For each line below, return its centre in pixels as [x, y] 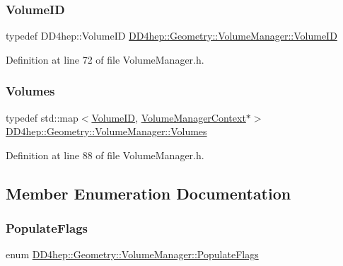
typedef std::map [42, 117]
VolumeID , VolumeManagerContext [169, 117]
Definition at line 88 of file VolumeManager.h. [105, 155]
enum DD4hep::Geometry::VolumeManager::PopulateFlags [132, 254]
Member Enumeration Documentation [149, 193]
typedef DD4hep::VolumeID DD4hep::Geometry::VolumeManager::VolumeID [171, 36]
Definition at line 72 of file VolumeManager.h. [105, 59]
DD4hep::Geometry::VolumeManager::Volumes [106, 131]
